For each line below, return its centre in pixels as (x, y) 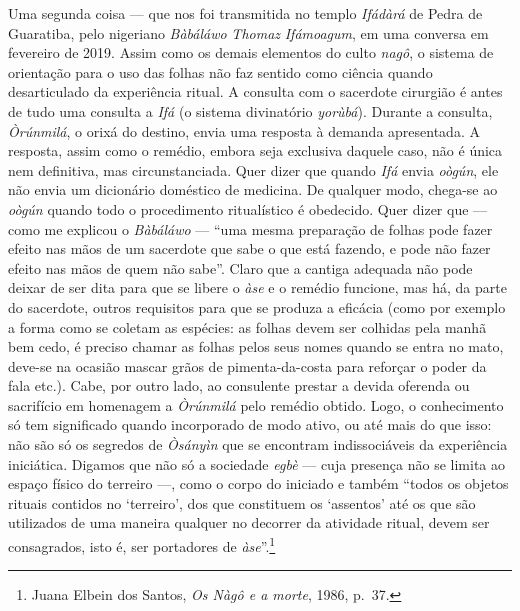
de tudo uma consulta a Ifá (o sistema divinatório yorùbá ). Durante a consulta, (250, 110)
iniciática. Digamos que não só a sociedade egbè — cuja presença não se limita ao (257, 463)
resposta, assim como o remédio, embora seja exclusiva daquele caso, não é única (255, 150)
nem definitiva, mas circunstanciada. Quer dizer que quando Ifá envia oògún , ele (253, 169)
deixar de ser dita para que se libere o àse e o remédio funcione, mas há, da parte (257, 287)
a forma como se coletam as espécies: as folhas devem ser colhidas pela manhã (247, 326)
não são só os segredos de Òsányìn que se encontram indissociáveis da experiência (258, 444)
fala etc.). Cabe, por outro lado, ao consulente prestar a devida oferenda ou (239, 385)
